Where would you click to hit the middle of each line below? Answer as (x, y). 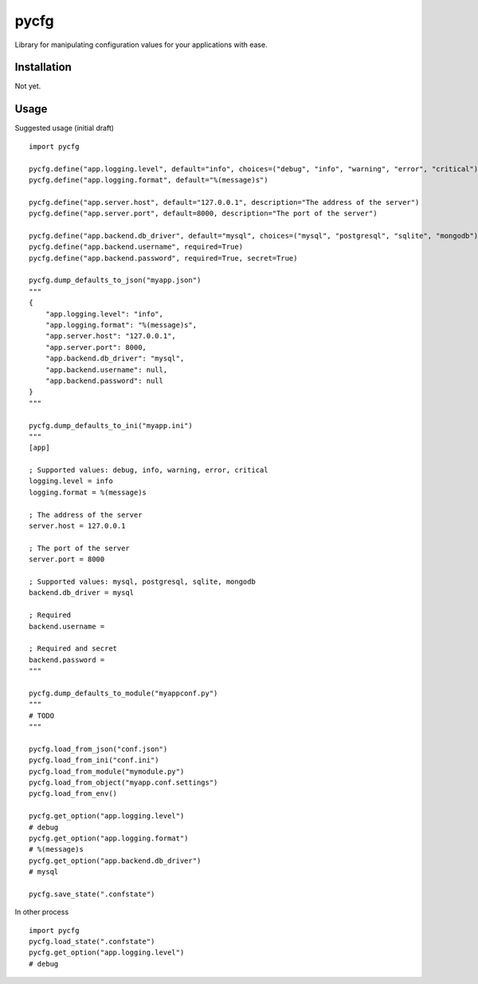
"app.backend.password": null (104, 380)
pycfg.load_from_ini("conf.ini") (94, 760)
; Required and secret (73, 649)
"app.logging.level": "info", (104, 314)
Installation (43, 67)
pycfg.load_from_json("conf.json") (98, 749)
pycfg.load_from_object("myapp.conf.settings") (123, 783)
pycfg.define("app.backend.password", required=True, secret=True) (163, 258)
